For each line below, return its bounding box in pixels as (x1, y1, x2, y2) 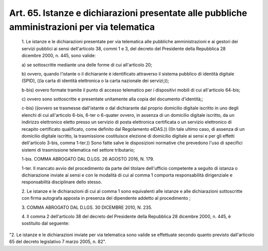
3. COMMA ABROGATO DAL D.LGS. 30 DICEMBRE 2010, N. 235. (21, 204, 152, 210)
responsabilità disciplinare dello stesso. (21, 179, 102, 185)
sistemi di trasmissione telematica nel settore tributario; (21, 147, 135, 153)
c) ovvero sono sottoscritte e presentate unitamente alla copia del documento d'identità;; (21, 96, 203, 102)
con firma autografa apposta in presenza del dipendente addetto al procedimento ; (21, 195, 191, 201)
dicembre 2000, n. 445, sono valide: (21, 53, 96, 59)
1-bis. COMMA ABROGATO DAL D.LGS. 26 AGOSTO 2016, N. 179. (21, 156, 154, 162)
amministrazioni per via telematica (9, 21, 155, 32)
